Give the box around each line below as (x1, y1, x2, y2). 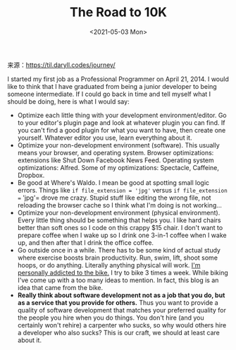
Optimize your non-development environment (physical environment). (17, 208, 221, 217)
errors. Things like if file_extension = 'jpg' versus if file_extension (17, 186, 228, 194)
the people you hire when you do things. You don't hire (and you (17, 313, 204, 322)
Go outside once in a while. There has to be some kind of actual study (17, 246, 221, 254)
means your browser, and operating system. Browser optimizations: (17, 148, 214, 157)
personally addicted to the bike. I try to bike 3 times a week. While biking (17, 268, 229, 277)
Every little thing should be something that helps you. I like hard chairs (17, 216, 221, 224)
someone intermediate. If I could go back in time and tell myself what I (7, 90, 211, 98)
